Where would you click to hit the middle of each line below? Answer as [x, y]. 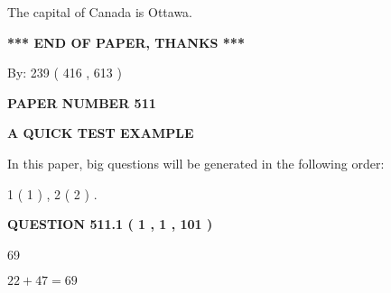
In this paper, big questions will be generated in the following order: [196, 163]
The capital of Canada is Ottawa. [100, 12]
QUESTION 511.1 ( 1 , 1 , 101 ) [110, 224]
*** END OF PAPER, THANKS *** [126, 42]
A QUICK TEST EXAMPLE [101, 133]
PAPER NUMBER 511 [82, 102]
